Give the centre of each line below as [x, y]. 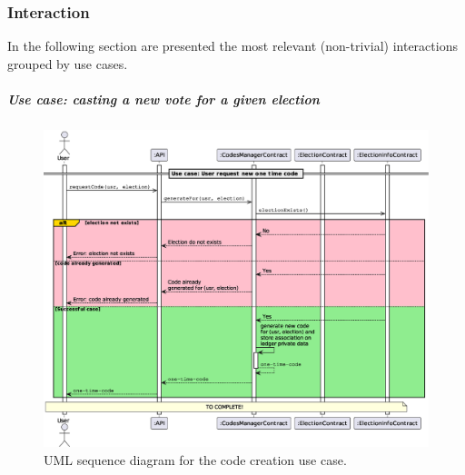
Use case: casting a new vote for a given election [163, 99]
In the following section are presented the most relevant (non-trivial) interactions [232, 46]
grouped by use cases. [68, 63]
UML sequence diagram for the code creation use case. [195, 459]
